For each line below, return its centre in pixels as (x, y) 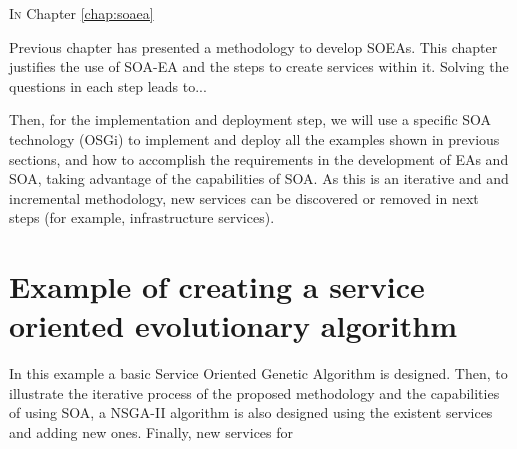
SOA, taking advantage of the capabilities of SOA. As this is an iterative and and (259, 178)
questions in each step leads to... (108, 85)
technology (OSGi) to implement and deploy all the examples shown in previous (254, 138)
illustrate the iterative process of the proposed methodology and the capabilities (254, 392)
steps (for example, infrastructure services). (142, 217)
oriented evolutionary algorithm (233, 325)
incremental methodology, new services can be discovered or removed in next (244, 197)
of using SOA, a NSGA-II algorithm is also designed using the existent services (251, 412)
